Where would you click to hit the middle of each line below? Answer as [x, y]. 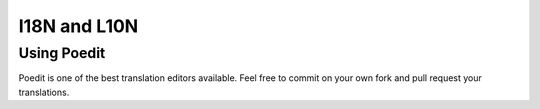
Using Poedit [62, 53]
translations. [44, 92]
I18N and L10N [78, 26]
